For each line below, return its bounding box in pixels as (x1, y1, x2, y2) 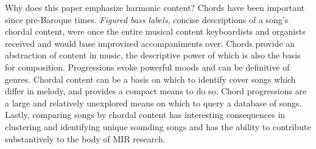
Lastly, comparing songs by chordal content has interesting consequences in (5, 108, 286, 121)
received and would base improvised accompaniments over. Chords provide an (5, 36, 295, 49)
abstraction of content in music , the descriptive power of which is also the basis (5, 49, 301, 61)
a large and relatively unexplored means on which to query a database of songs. (5, 96, 302, 109)
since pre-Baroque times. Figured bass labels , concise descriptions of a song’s (5, 13, 289, 26)
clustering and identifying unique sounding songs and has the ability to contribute (5, 120, 311, 133)
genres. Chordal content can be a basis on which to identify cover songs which (5, 72, 296, 85)
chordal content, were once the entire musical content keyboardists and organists (5, 25, 306, 38)
